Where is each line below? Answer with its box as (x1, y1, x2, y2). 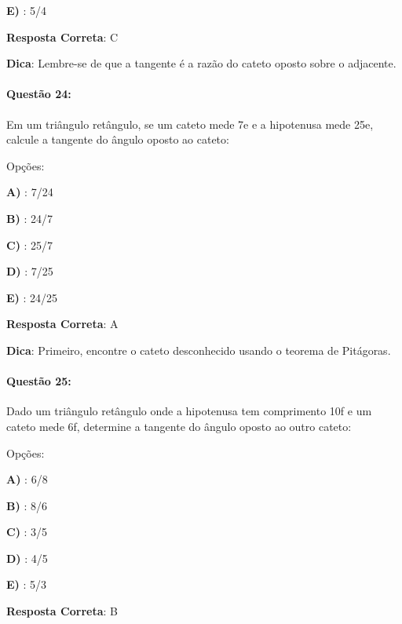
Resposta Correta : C (6, 28, 119, 45)
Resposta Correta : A (6, 316, 119, 332)
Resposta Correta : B (6, 603, 118, 619)
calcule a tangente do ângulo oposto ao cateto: (6, 131, 229, 148)
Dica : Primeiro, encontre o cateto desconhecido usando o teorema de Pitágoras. (6, 341, 391, 358)
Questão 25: (6, 373, 71, 389)
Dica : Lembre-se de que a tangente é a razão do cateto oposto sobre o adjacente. (6, 55, 397, 71)
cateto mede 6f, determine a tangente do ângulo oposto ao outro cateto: (6, 418, 352, 434)
